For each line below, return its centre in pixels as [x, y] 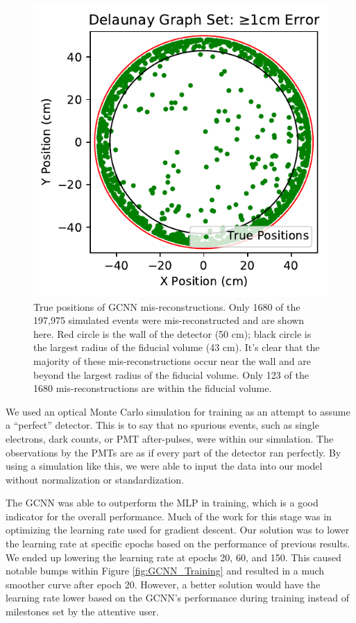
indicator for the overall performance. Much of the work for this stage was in [169, 516]
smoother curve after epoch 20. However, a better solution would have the [163, 584]
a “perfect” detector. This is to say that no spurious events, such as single [162, 425]
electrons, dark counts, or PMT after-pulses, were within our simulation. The [170, 438]
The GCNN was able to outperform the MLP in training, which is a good [162, 503]
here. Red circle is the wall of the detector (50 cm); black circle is [172, 333]
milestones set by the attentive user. [82, 612]
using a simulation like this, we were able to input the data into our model [164, 466]
